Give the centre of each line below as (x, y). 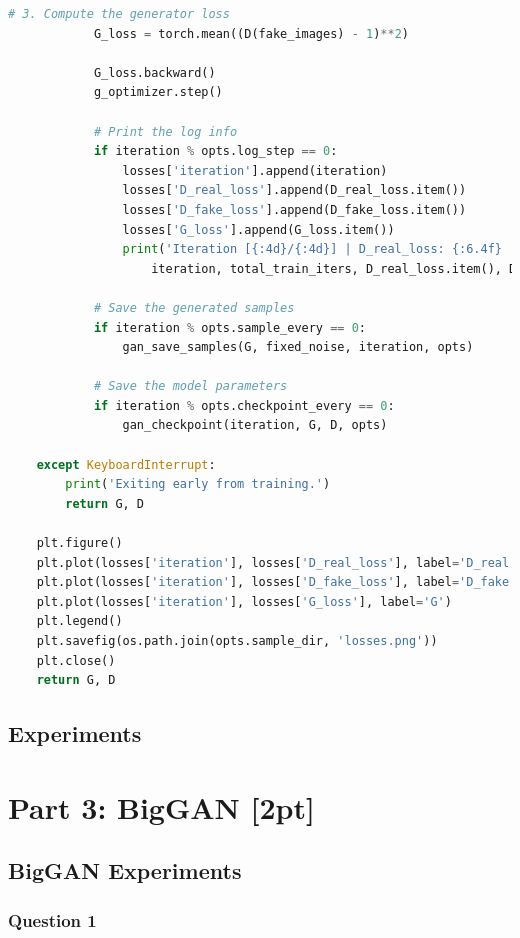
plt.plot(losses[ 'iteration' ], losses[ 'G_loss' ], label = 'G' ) (244, 601)
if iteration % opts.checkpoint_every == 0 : (244, 405)
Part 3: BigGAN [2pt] (161, 806)
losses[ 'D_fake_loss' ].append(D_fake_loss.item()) (294, 209)
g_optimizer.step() (158, 92)
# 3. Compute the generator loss (119, 14)
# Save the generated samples (194, 307)
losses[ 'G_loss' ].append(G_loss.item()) (258, 229)
